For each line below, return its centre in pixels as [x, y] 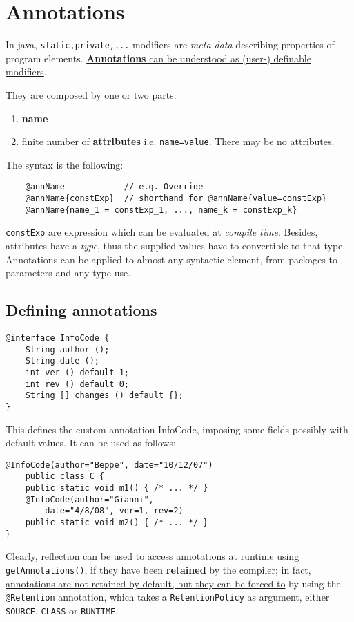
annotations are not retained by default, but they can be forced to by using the [173, 583]
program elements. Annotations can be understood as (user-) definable [158, 58]
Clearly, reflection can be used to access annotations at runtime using [153, 556]
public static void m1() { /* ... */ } [117, 488]
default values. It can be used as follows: [91, 443]
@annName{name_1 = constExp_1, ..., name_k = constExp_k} [161, 210]
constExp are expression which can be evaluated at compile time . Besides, [162, 232]
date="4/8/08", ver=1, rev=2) [114, 511]
